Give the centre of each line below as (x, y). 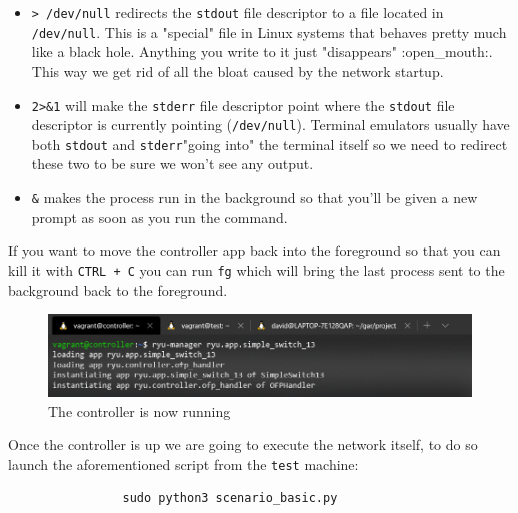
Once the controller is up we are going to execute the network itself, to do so (243, 444)
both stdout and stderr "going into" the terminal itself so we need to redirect (269, 143)
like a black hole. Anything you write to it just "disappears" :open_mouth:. (262, 51)
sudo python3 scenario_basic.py (230, 498)
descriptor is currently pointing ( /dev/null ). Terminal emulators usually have (270, 124)
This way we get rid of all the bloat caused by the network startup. (237, 70)
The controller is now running (139, 410)
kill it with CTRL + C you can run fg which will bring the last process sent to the (256, 269)
